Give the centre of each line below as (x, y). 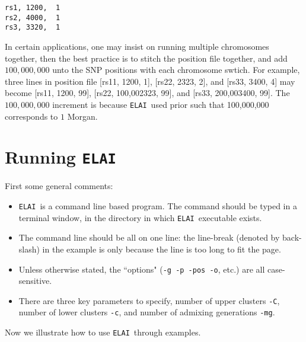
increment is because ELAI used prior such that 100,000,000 (161, 104)
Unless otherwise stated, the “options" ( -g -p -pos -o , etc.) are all (142, 269)
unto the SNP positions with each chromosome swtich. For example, (176, 70)
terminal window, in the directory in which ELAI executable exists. (140, 217)
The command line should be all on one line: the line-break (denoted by (149, 237)
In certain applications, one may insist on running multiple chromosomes (137, 46)
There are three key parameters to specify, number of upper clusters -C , (149, 300)
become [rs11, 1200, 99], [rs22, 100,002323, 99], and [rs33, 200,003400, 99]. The (147, 93)
